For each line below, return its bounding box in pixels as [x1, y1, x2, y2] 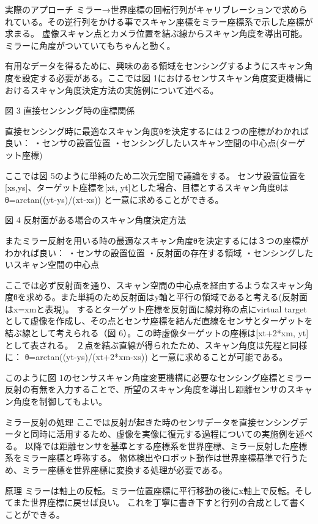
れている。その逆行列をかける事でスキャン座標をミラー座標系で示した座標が [5, 15, 313, 28]
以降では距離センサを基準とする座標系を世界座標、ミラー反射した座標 [24, 439, 308, 452]
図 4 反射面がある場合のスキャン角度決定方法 [5, 213, 187, 226]
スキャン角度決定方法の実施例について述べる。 [30, 83, 219, 96]
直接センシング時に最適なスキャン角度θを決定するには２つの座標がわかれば [5, 124, 309, 137]
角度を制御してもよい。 [13, 395, 107, 408]
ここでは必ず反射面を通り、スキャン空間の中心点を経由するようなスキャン [5, 278, 305, 291]
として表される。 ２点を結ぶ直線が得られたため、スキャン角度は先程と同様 [5, 338, 308, 351]
